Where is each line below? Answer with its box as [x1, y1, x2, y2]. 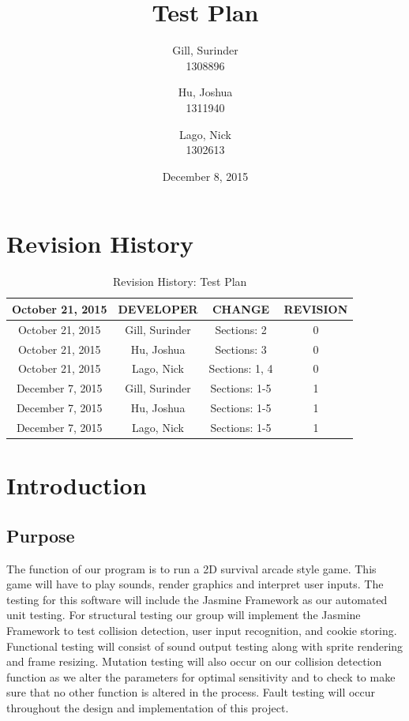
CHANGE [212, 300, 270, 317]
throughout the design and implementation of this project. [6, 699, 289, 715]
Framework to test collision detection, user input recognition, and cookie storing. [6, 621, 397, 638]
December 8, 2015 [162, 167, 249, 184]
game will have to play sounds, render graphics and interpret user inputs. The [6, 576, 384, 592]
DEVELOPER [118, 300, 198, 317]
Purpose [6, 523, 75, 547]
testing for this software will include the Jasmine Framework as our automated [6, 591, 388, 607]
